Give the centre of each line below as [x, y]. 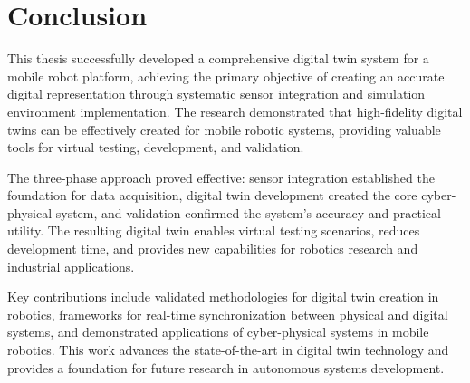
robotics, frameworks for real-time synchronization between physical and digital [228, 314]
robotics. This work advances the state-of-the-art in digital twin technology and [228, 350]
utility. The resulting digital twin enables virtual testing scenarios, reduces [214, 230]
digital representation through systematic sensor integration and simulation [216, 94]
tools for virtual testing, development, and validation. [156, 147]
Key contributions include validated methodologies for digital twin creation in [223, 297]
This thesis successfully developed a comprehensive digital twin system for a [218, 58]
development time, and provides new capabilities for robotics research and [213, 249]
